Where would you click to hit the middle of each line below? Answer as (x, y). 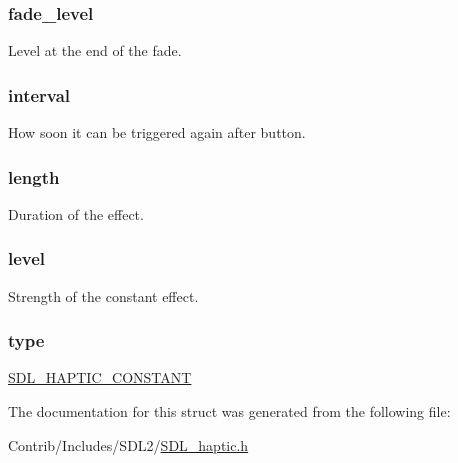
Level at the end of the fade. (95, 50)
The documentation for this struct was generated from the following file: (229, 411)
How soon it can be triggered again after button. (157, 132)
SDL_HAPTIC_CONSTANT (100, 377)
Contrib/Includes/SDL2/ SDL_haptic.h (128, 444)
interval (39, 94)
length (34, 176)
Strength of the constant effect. (103, 295)
